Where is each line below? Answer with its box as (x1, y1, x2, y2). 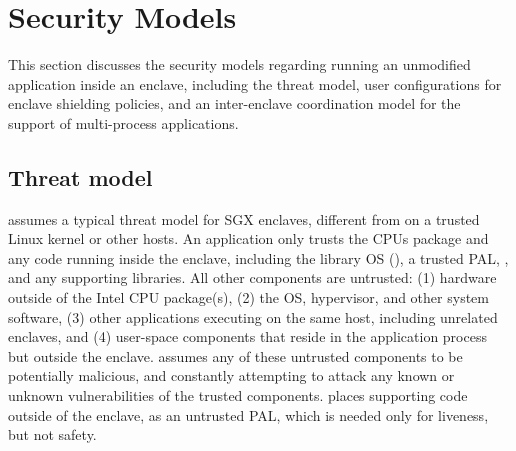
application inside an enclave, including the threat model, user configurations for (8, 73, 502, 94)
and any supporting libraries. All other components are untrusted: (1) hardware (8, 267, 497, 288)
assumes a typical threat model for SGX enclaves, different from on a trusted (8, 208, 480, 229)
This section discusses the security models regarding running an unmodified (8, 54, 471, 75)
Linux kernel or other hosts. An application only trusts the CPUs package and (8, 228, 489, 249)
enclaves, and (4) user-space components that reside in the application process (8, 326, 487, 347)
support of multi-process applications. (8, 112, 239, 133)
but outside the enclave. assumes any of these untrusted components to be (8, 345, 463, 366)
